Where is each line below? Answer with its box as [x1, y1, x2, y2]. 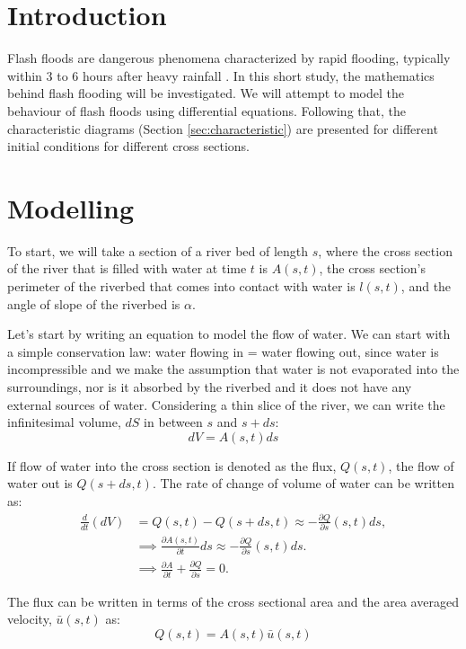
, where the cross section [318, 241, 453, 260]
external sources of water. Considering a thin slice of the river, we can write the [7, 395, 445, 413]
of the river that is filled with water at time [7, 259, 247, 278]
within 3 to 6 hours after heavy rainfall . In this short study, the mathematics [7, 66, 435, 84]
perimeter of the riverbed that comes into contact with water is [7, 277, 356, 295]
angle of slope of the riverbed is [7, 294, 180, 313]
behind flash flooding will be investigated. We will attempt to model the [7, 84, 404, 102]
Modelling [7, 189, 135, 226]
